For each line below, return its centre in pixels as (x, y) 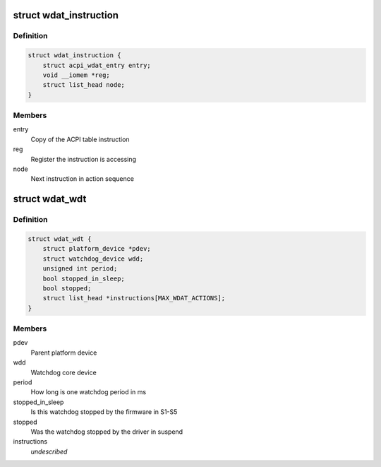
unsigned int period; (80, 269)
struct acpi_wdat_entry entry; (97, 65)
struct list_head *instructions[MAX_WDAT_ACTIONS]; (134, 298)
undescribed (49, 451)
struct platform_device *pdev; (97, 249)
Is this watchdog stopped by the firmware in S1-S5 (104, 412)
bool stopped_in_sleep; (84, 278)
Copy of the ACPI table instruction (80, 139)
